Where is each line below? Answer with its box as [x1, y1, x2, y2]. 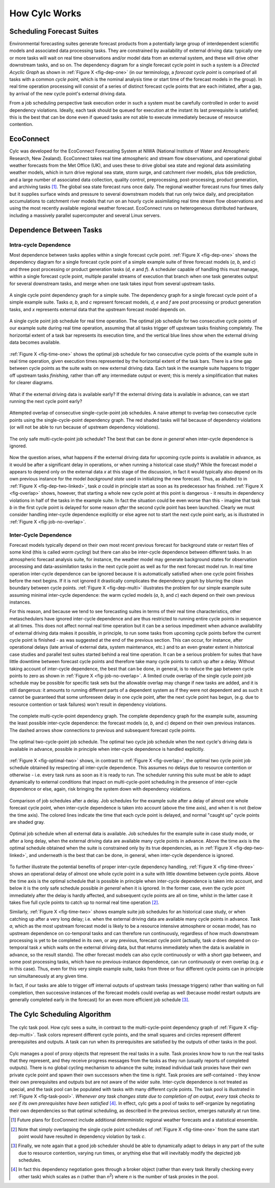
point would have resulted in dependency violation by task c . [18, 1133, 146, 1140]
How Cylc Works [9, 8, 81, 19]
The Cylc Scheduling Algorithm [9, 1010, 112, 1019]
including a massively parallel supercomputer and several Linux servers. [9, 212, 161, 218]
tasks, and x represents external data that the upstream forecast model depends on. [9, 306, 186, 312]
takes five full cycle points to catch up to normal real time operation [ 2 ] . [9, 899, 160, 905]
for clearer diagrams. [9, 380, 53, 386]
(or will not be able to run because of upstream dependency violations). [9, 424, 160, 431]
